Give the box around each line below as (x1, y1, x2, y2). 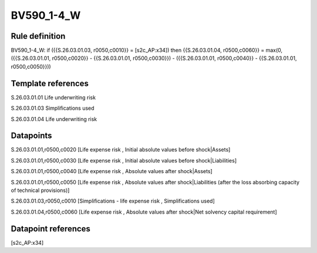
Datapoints (11, 131, 52, 141)
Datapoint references (11, 224, 91, 234)
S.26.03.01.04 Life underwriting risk (11, 115, 97, 123)
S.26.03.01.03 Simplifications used (11, 104, 95, 112)
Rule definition (11, 31, 66, 41)
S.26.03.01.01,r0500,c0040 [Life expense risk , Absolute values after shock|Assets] (11, 168, 213, 175)
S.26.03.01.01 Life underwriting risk (11, 94, 96, 101)
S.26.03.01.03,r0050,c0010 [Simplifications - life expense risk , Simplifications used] (11, 197, 215, 205)
